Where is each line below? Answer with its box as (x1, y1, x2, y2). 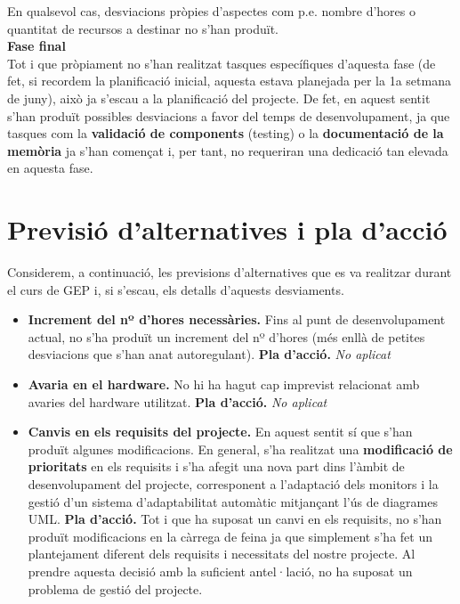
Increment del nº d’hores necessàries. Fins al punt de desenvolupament (28, 310, 446, 329)
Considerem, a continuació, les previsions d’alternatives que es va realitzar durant (7, 263, 452, 282)
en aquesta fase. (7, 159, 93, 177)
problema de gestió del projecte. (28, 579, 203, 598)
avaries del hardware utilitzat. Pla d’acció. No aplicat (28, 392, 327, 411)
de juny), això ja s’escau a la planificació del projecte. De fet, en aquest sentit (7, 88, 431, 107)
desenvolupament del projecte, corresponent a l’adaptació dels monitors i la (28, 475, 439, 493)
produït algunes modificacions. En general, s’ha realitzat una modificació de (28, 439, 453, 458)
